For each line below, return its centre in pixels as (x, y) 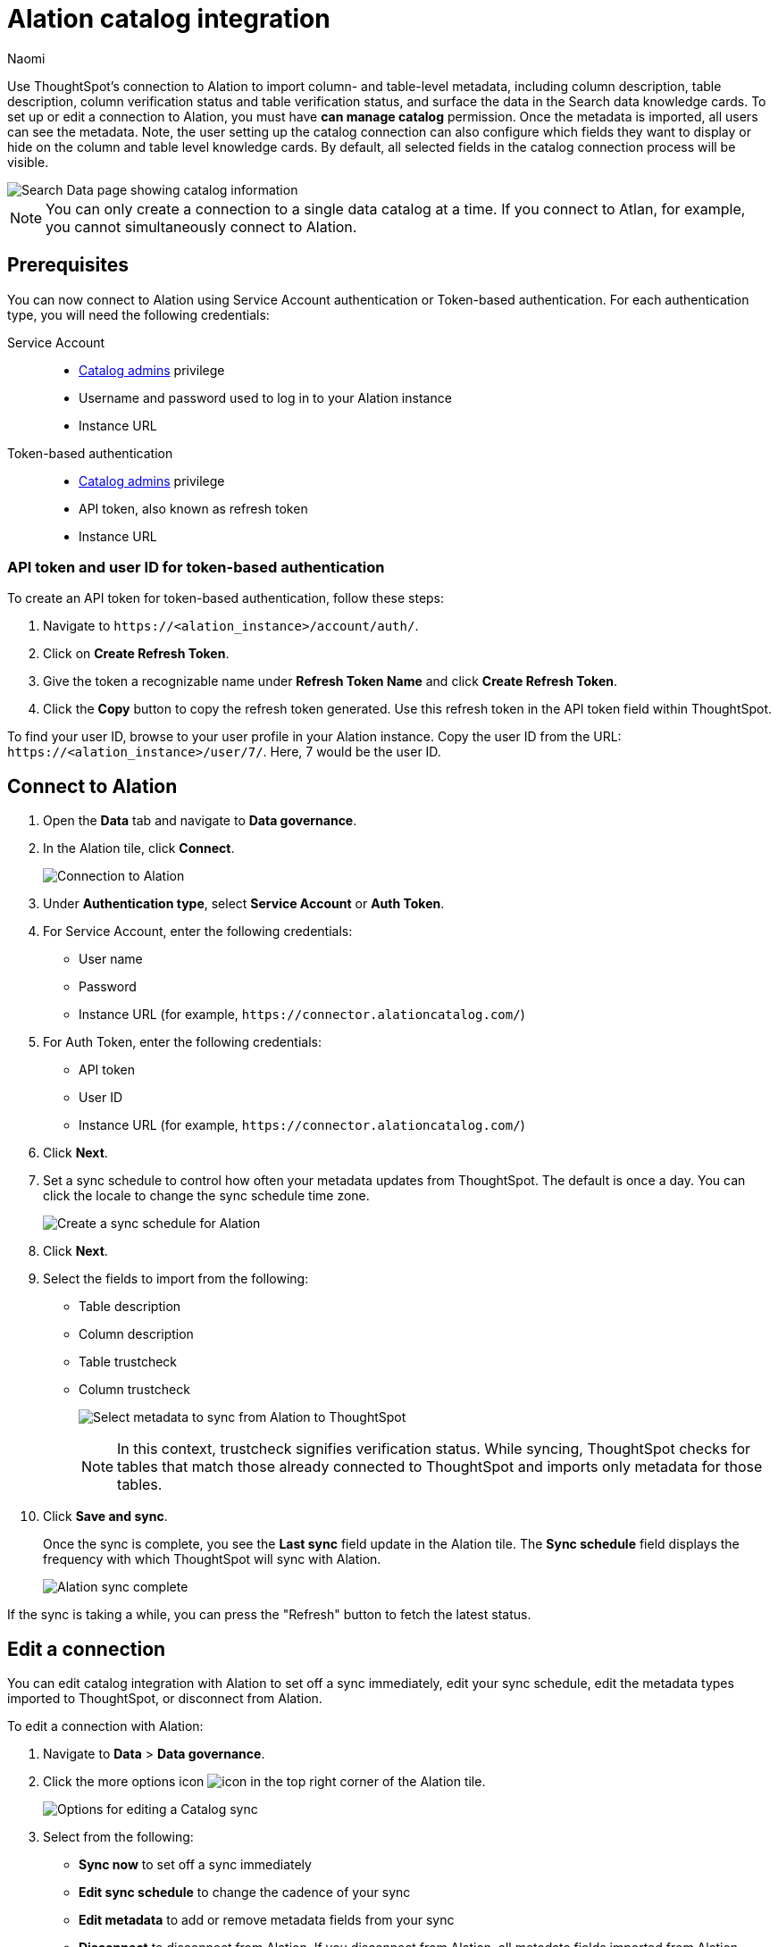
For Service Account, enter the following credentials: (198, 932)
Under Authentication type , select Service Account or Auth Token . (244, 904)
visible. (28, 162)
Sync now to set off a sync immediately (195, 1865)
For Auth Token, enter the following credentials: (182, 1042)
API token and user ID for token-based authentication (196, 567)
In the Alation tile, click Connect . (139, 848)
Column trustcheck (134, 1390)
